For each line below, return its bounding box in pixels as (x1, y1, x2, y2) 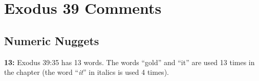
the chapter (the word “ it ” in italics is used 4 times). (4, 67, 169, 77)
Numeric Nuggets (4, 32, 99, 48)
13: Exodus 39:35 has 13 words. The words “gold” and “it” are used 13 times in (4, 56, 255, 67)
